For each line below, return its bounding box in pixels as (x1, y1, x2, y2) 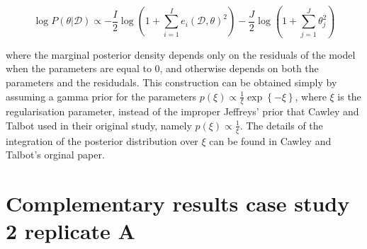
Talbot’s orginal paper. (6, 147, 105, 162)
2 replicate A (6, 216, 135, 245)
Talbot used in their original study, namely (6, 117, 192, 132)
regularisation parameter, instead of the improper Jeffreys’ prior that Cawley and (6, 104, 359, 119)
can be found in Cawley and (209, 133, 332, 148)
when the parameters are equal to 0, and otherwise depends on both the (6, 61, 319, 76)
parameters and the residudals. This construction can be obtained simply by (6, 74, 337, 89)
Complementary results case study (6, 189, 350, 218)
